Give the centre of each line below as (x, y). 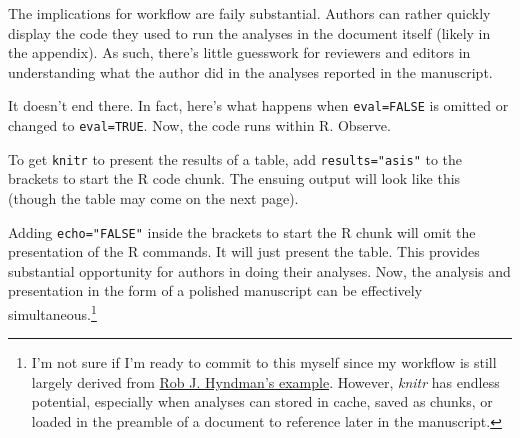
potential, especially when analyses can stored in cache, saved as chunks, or (262, 401)
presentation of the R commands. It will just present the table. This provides (244, 251)
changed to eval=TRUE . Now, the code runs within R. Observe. (199, 125)
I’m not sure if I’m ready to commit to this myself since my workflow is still (264, 362)
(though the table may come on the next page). (153, 197)
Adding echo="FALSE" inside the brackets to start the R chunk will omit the (242, 231)
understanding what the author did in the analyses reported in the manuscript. (250, 71)
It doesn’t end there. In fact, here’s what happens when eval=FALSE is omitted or (258, 105)
